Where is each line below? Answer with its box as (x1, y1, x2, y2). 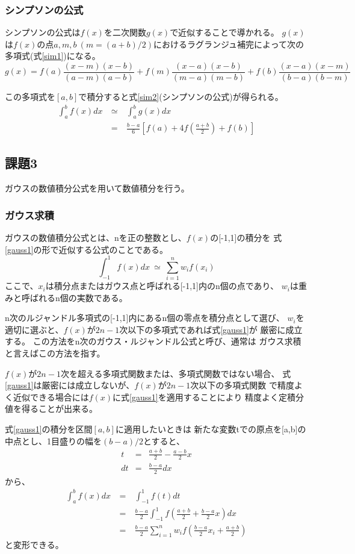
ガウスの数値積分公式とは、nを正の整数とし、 (5, 231, 187, 244)
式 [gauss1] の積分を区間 (5, 422, 93, 435)
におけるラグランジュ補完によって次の (153, 37, 304, 50)
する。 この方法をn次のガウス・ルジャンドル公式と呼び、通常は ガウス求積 (5, 335, 301, 347)
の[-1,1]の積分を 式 (210, 231, 282, 244)
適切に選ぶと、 (5, 323, 64, 335)
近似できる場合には (13, 390, 89, 403)
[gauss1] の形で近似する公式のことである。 (5, 243, 168, 255)
